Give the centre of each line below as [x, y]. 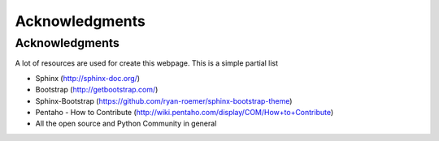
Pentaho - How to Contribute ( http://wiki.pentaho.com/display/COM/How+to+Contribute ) [185, 112]
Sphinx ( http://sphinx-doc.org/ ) [88, 78]
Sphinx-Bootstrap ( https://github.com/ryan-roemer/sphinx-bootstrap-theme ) [164, 100]
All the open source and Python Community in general [126, 124]
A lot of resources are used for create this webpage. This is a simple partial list [147, 63]
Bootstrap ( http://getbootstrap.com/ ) [97, 90]
